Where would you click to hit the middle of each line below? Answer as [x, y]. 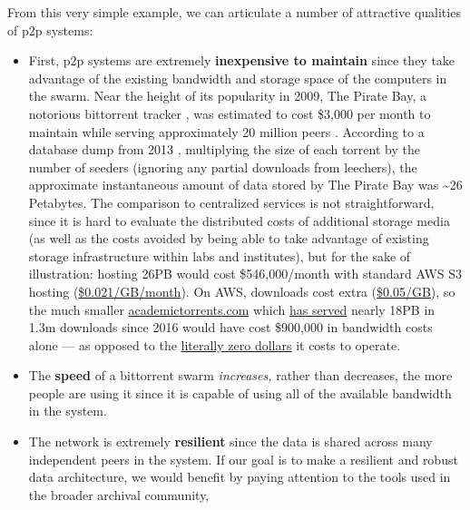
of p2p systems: [50, 29]
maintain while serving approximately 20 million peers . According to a [226, 131]
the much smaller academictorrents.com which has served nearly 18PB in [232, 309]
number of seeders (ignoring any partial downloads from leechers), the [223, 167]
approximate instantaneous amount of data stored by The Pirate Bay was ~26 [245, 185]
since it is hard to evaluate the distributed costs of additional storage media [239, 220]
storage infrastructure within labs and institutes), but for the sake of [220, 255]
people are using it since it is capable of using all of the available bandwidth [240, 392]
